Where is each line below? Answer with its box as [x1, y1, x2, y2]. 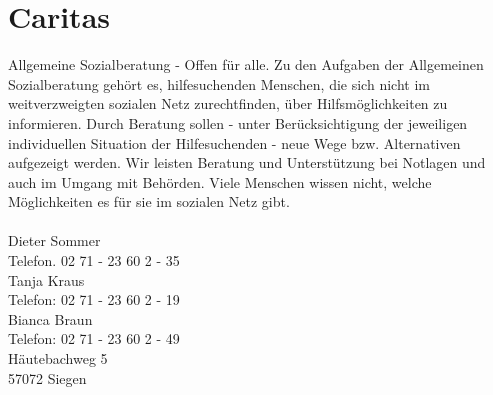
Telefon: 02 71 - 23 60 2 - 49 [8, 328, 180, 349]
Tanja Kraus [8, 269, 85, 290]
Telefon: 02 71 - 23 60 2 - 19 [8, 289, 180, 310]
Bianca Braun [8, 308, 93, 329]
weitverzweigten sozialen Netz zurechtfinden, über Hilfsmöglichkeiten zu [8, 93, 448, 114]
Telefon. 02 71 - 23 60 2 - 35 [8, 250, 180, 271]
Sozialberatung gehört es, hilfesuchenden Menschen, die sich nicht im [8, 73, 430, 94]
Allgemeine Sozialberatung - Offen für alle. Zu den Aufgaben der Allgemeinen [8, 54, 484, 75]
